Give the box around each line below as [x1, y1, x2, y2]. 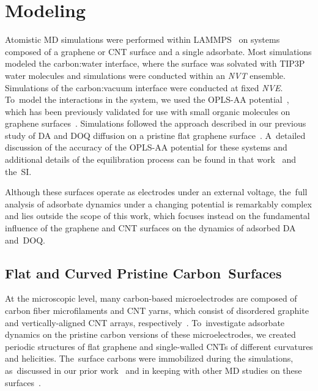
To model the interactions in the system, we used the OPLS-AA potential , [5, 93, 289, 106]
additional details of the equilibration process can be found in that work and [5, 153, 297, 166]
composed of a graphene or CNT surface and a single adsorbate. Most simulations [5, 45, 312, 58]
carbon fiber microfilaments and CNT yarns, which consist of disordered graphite [5, 304, 309, 317]
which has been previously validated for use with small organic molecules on [5, 105, 290, 117]
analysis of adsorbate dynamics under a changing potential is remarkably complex [5, 197, 312, 210]
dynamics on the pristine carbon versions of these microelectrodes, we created [5, 328, 296, 341]
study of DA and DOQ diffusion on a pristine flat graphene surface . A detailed [5, 128, 306, 141]
